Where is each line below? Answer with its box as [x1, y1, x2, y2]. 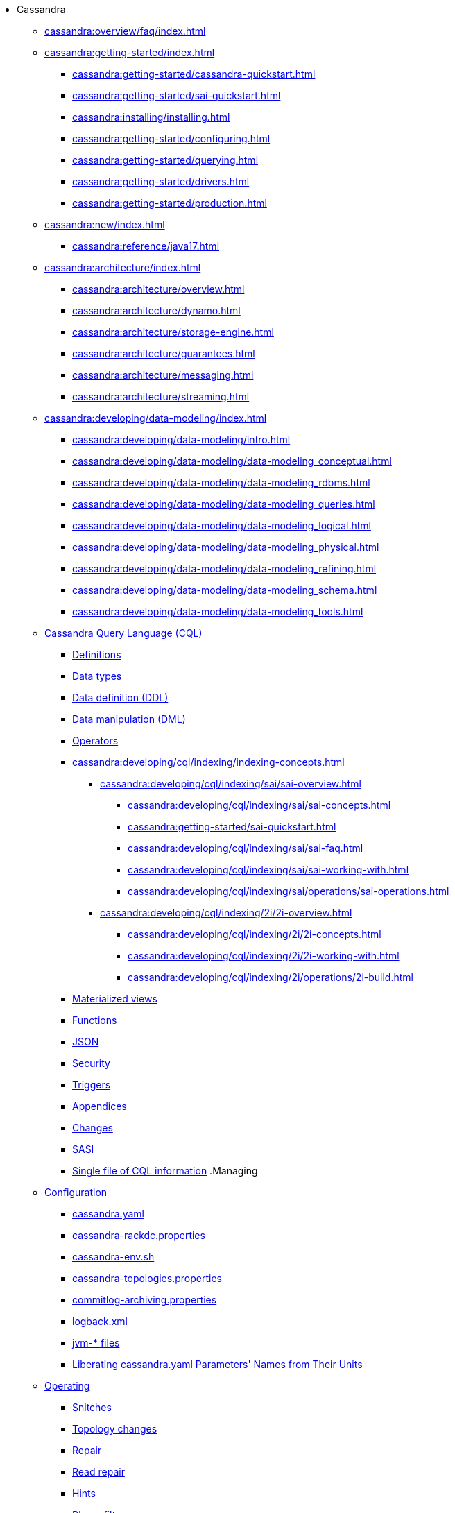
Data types [72, 670, 122, 682]
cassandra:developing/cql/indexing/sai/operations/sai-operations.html [128, 885, 449, 897]
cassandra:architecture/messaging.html [72, 369, 254, 381]
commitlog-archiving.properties [72, 1294, 217, 1306]
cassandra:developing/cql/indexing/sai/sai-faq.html [128, 842, 363, 854]
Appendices [72, 1100, 127, 1112]
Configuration [44, 1186, 108, 1198]
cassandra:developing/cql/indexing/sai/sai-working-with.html [128, 864, 409, 875]
